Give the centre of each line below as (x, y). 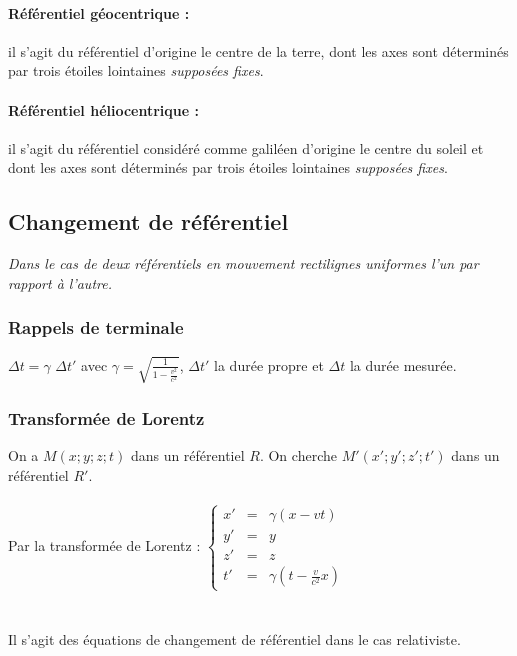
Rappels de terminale (96, 327)
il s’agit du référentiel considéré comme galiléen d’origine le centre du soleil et (246, 147)
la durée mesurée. (403, 364)
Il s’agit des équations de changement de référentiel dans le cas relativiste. (234, 638)
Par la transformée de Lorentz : (104, 545)
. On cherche (298, 455)
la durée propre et (269, 364)
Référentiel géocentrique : (99, 12)
